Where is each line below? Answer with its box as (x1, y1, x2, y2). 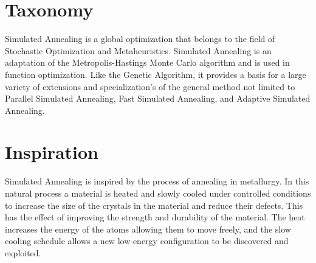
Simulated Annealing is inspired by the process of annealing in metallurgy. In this (5, 175, 309, 188)
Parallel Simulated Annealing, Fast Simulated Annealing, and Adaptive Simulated (5, 92, 311, 105)
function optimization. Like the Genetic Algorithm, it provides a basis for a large (5, 68, 306, 80)
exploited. (5, 246, 41, 259)
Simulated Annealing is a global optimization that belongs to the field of (5, 32, 275, 45)
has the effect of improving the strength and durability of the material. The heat (5, 211, 305, 223)
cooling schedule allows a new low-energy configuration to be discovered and (5, 234, 289, 247)
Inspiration (5, 139, 99, 164)
